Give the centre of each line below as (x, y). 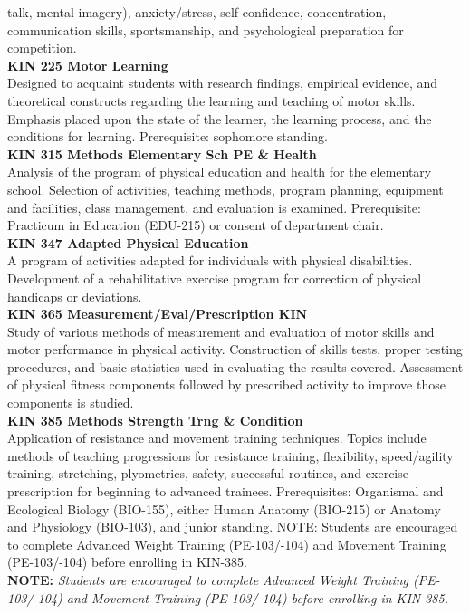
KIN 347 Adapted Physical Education (128, 242)
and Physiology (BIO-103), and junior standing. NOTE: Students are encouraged (233, 527)
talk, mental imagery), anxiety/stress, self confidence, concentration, (197, 12)
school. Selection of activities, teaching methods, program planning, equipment (225, 189)
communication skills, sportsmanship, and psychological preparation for (206, 29)
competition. (42, 48)
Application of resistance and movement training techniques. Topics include (217, 438)
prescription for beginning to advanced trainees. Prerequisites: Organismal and (225, 491)
